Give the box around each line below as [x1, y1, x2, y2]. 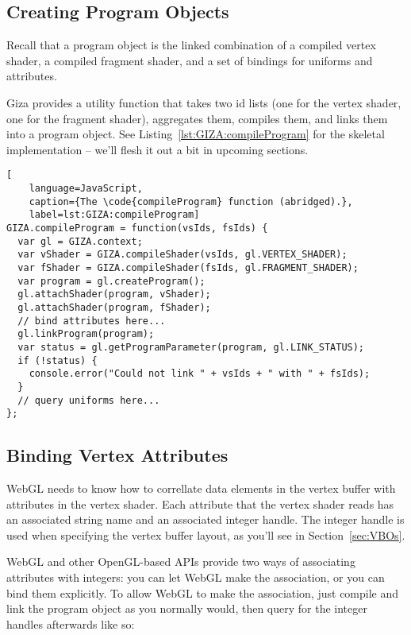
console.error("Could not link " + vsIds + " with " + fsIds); [29, 368, 371, 380]
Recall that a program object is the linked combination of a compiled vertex [6, 37, 376, 53]
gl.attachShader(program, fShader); [17, 301, 211, 313]
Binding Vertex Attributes [6, 443, 229, 467]
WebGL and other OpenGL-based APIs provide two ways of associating [6, 553, 355, 570]
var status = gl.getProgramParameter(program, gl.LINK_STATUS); [17, 341, 365, 353]
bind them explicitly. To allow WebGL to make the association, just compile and [6, 584, 399, 601]
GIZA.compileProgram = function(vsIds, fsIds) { [6, 222, 268, 234]
